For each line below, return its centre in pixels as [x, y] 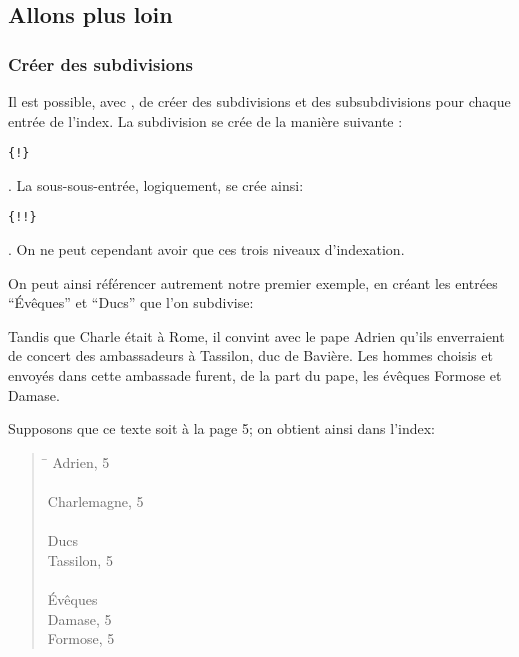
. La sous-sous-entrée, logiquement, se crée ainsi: [156, 184]
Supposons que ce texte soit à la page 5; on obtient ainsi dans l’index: [221, 428]
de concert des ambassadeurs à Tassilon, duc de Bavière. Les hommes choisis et [250, 355]
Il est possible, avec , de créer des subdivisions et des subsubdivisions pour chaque [259, 101]
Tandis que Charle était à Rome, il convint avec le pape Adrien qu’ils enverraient [256, 335]
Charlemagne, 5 [95, 501]
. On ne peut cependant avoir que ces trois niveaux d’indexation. [206, 249]
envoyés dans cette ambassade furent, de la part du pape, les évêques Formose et [255, 375]
